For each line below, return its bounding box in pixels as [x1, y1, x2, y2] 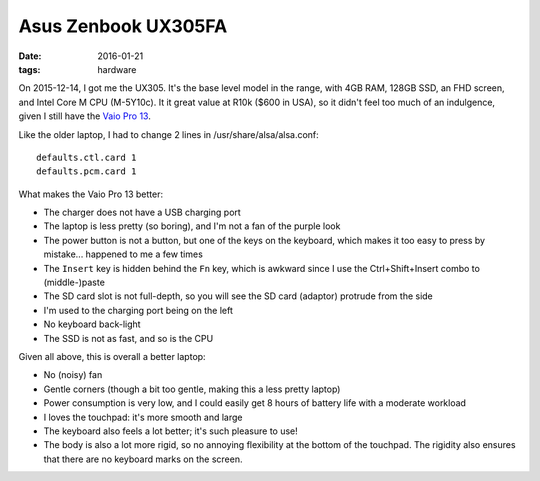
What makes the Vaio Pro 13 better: [18, 188, 164, 200]
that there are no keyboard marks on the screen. [43, 453, 243, 465]
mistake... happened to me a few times [43, 248, 204, 260]
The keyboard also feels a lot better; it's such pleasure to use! [43, 425, 299, 437]
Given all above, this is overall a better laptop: [18, 350, 206, 362]
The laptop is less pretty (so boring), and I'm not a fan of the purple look [43, 220, 341, 232]
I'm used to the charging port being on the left [43, 304, 234, 316]
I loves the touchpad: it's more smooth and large [43, 411, 243, 423]
